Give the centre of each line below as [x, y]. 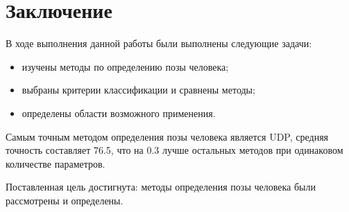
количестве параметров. [56, 163]
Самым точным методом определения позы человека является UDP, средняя [167, 136]
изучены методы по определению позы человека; [125, 66]
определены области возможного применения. [119, 113]
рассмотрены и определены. [65, 200]
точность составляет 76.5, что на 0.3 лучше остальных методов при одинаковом [174, 150]
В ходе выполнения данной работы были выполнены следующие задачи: [159, 43]
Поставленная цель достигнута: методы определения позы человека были [161, 187]
